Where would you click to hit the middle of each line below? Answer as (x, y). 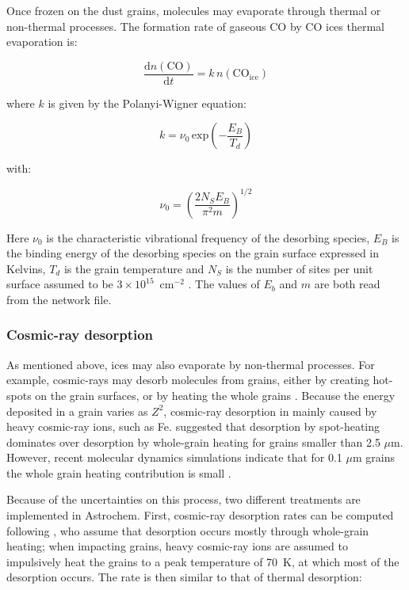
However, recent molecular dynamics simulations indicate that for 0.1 (174, 457)
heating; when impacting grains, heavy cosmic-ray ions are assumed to (177, 546)
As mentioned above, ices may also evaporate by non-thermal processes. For (191, 364)
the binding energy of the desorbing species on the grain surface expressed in (193, 253)
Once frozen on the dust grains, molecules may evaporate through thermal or (194, 10)
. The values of (224, 284)
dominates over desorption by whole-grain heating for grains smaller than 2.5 (193, 442)
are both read (347, 284)
